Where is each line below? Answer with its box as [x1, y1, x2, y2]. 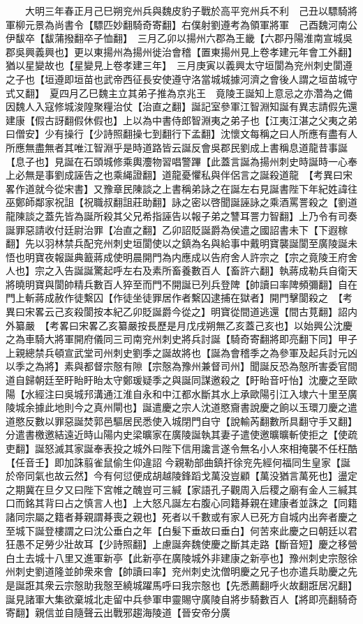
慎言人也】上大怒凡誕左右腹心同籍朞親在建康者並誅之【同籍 [83, 496, 357, 510]
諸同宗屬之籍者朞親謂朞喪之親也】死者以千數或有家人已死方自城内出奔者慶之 [6, 509, 357, 523]
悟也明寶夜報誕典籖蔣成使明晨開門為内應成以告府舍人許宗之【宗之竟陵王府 [6, 249, 348, 264]
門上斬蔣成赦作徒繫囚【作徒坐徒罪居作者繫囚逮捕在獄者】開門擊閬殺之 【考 [6, 290, 353, 305]
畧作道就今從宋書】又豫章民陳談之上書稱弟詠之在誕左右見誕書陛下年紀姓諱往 [6, 181, 357, 195]
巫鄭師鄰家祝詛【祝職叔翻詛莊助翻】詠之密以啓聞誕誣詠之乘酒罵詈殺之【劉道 [6, 195, 357, 209]
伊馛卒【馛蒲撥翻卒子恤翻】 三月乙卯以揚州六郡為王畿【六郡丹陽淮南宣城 [6, 31, 343, 45]
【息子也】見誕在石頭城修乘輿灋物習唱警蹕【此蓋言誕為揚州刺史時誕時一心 [6, 154, 348, 168]
